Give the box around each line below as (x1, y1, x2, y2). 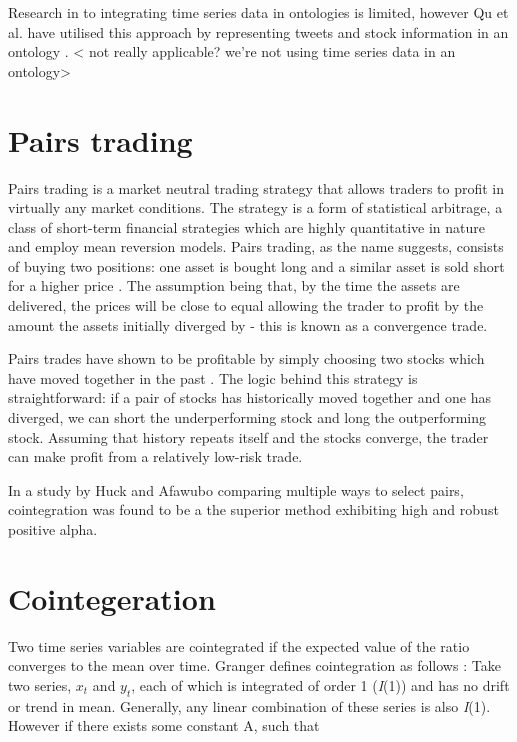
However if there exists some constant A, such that (8, 715, 320, 736)
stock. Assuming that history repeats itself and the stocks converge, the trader (8, 426, 489, 447)
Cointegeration (8, 577, 216, 618)
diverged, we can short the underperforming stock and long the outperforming (8, 407, 487, 428)
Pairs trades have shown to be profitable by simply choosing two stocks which (8, 348, 485, 369)
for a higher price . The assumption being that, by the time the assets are (8, 275, 460, 296)
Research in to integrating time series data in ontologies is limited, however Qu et (8, 2, 509, 22)
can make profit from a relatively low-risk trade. (8, 446, 303, 467)
